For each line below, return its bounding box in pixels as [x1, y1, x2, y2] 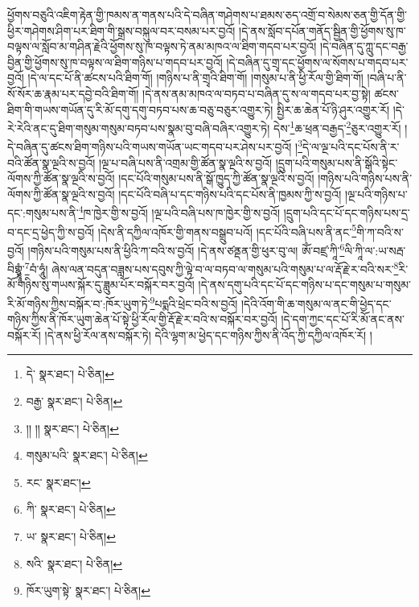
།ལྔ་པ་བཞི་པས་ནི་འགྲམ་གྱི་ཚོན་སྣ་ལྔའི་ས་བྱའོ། [98, 154, 273, 171]
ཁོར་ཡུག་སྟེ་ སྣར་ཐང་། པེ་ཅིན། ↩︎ [26, 582, 150, 599]
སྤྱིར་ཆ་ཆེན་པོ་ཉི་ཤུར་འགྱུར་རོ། [277, 101, 390, 118]
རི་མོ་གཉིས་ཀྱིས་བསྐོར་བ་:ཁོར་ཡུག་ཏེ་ [7, 295, 150, 312]
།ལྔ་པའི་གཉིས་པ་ [344, 185, 408, 202]
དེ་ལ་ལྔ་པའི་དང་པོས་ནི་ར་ [302, 138, 400, 155]
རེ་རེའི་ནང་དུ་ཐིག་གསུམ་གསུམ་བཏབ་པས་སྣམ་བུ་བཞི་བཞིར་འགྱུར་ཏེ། [7, 119, 270, 136]
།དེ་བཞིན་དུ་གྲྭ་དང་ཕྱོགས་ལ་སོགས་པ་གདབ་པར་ [226, 53, 409, 70]
